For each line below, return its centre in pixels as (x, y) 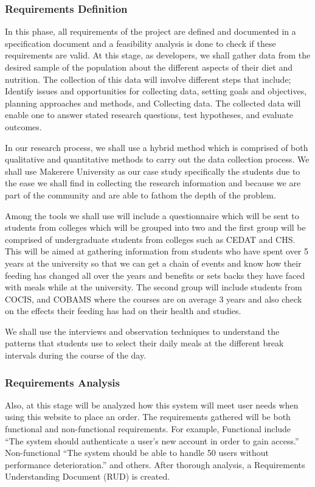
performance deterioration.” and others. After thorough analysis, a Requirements (155, 464)
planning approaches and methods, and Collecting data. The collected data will (153, 103)
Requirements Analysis (62, 382)
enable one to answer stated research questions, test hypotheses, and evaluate (149, 115)
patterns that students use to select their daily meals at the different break (144, 343)
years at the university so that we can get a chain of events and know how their (153, 263)
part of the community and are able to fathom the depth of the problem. (140, 194)
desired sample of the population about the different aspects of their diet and (149, 67)
